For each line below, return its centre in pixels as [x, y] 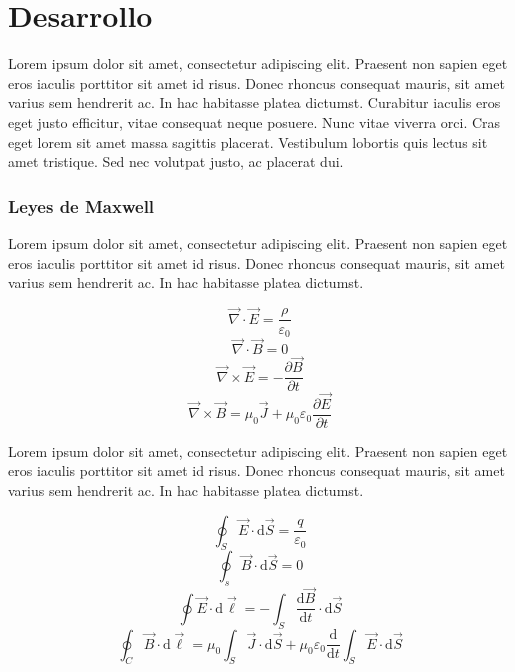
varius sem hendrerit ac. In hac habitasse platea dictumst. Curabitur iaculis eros [254, 102]
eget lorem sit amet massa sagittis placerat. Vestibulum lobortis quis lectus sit [248, 141]
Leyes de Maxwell [81, 205]
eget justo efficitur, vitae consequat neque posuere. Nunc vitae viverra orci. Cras [254, 121]
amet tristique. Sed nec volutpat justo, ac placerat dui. [176, 161]
